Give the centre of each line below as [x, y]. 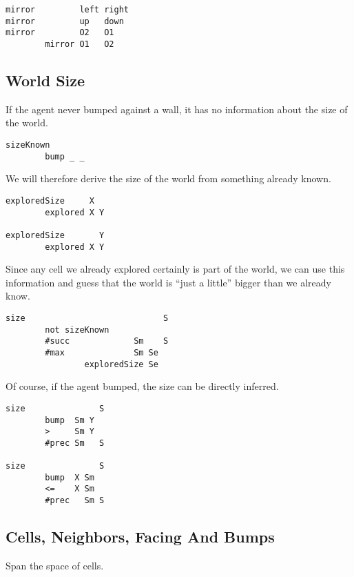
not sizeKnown [77, 330]
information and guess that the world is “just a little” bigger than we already [168, 282]
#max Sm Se [102, 352]
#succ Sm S [107, 341]
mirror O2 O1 [60, 33]
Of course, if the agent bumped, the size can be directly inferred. [142, 386]
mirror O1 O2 [80, 44]
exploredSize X [50, 201]
